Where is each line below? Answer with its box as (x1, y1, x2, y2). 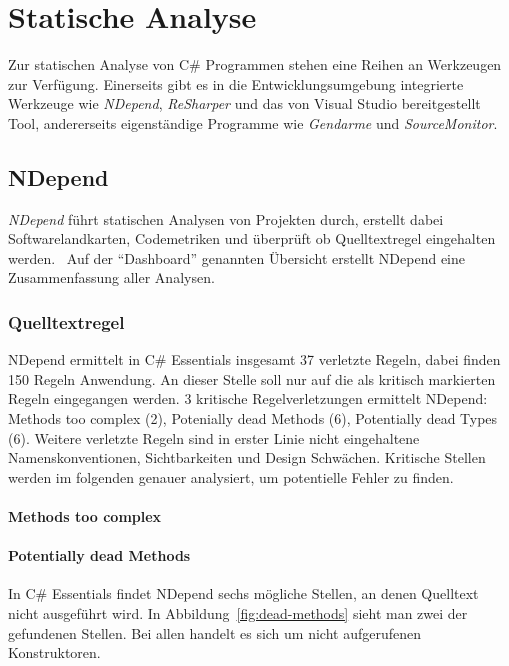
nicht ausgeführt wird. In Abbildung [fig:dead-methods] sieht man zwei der (8, 603, 468, 624)
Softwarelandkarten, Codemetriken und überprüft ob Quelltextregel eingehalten (8, 228, 496, 249)
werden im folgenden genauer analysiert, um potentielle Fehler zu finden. (8, 466, 454, 487)
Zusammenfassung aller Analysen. (8, 267, 215, 288)
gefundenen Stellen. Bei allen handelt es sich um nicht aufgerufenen (8, 622, 422, 643)
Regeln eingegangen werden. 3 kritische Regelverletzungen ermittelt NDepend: (8, 388, 488, 409)
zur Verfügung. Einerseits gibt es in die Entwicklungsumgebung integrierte (8, 73, 464, 94)
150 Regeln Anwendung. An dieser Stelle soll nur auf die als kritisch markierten (8, 368, 496, 389)
